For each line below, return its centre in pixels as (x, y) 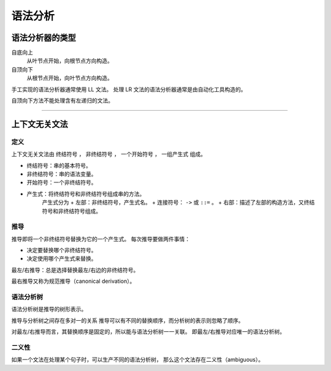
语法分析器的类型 (44, 38)
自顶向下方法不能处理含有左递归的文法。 (62, 100)
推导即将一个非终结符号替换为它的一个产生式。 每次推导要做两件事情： (101, 239)
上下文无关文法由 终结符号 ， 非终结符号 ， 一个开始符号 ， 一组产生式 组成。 (109, 154)
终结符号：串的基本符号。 (59, 165)
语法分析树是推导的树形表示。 (49, 309)
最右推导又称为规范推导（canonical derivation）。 (73, 281)
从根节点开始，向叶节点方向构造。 (70, 78)
